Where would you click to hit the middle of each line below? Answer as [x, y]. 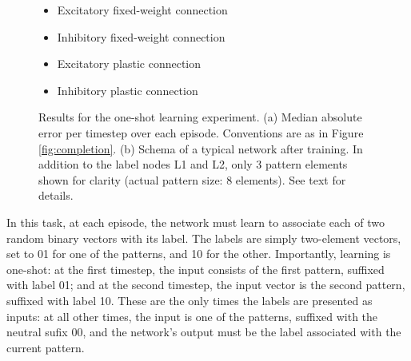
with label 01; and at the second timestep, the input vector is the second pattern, [206, 285]
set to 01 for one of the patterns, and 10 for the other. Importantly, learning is [199, 254]
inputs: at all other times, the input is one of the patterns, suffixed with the [192, 316]
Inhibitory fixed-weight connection [141, 36]
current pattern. [46, 347]
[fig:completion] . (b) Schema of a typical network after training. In [201, 148]
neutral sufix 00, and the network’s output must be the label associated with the [204, 332]
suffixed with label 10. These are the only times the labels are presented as [190, 300]
